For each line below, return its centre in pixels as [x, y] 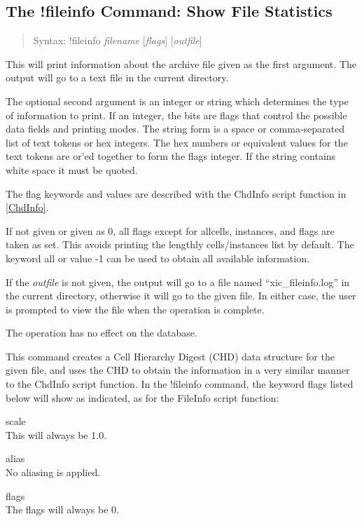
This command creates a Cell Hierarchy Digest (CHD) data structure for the [170, 356]
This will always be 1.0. [56, 434]
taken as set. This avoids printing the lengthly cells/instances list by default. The [180, 244]
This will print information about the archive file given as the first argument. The [181, 63]
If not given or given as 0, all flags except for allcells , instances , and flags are [170, 230]
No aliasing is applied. [53, 472]
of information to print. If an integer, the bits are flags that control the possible [176, 115]
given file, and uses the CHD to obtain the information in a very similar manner [178, 370]
